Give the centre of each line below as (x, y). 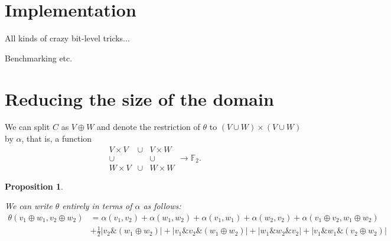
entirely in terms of (97, 206)
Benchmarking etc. (39, 58)
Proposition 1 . (34, 186)
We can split (27, 127)
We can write (29, 206)
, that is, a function (57, 139)
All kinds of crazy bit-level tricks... (67, 38)
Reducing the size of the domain (139, 98)
